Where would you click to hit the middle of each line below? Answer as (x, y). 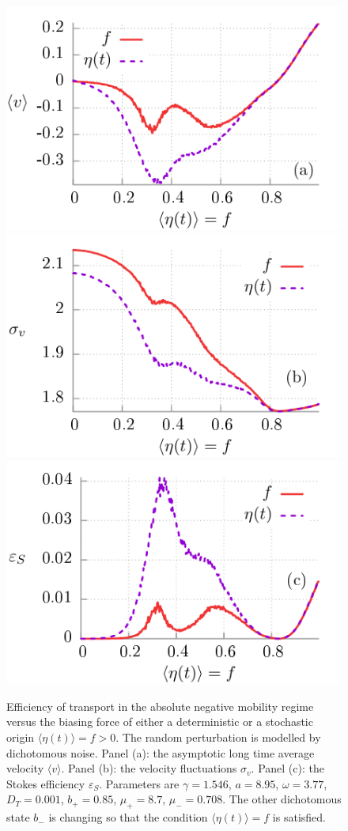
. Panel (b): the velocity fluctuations (149, 768)
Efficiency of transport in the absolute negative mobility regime (160, 706)
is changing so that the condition (128, 817)
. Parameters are (139, 783)
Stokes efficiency (46, 783)
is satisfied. (299, 817)
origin (21, 737)
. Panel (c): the (287, 768)
